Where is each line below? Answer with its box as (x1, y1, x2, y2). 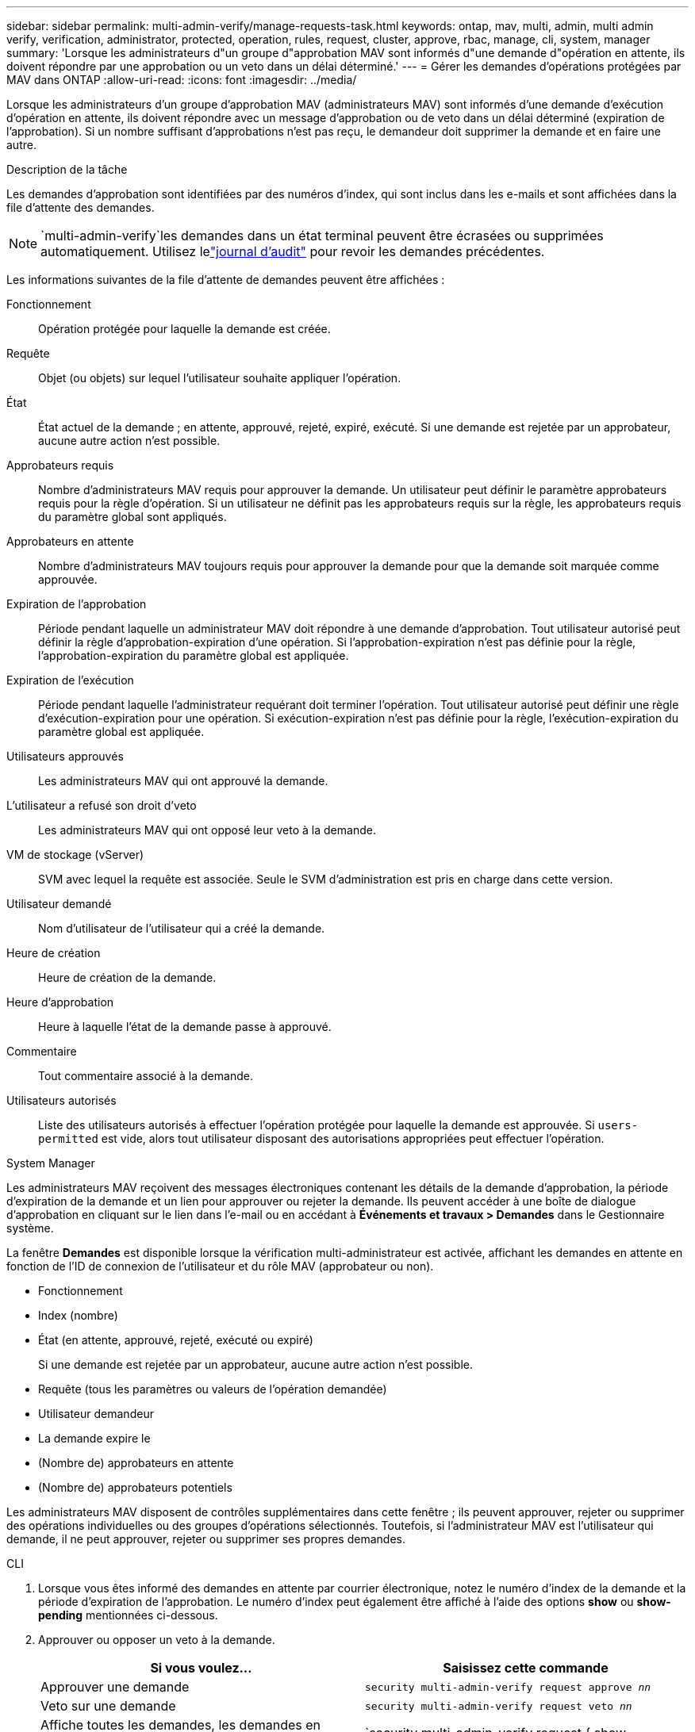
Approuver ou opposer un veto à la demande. (38, 1633, 275, 1646)
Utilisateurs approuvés (6, 749, 124, 763)
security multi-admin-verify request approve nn (365, 1680, 651, 1693)
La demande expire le (38, 1431, 151, 1445)
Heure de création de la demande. (38, 971, 217, 984)
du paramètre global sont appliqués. (38, 510, 227, 523)
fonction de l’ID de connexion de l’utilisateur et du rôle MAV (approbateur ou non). (6, 1259, 434, 1273)
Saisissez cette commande (443, 1660, 609, 1676)
